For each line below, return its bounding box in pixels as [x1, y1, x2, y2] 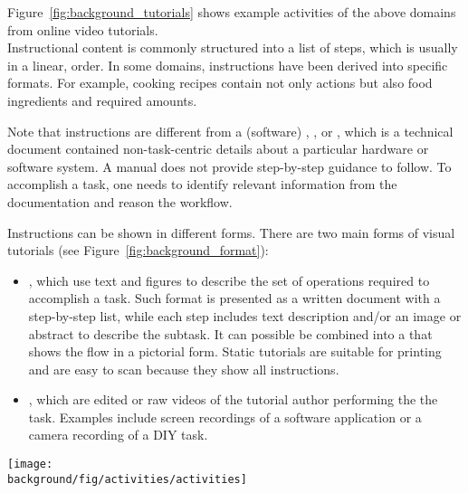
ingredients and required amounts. [7, 90, 197, 109]
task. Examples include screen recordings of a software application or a [28, 407, 422, 426]
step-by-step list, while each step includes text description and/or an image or [28, 306, 462, 325]
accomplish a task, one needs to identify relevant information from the [7, 175, 397, 194]
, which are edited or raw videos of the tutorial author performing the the [28, 390, 438, 409]
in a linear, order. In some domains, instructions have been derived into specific [7, 55, 448, 74]
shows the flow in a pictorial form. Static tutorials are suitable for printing [28, 342, 442, 361]
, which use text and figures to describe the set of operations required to [28, 270, 430, 289]
